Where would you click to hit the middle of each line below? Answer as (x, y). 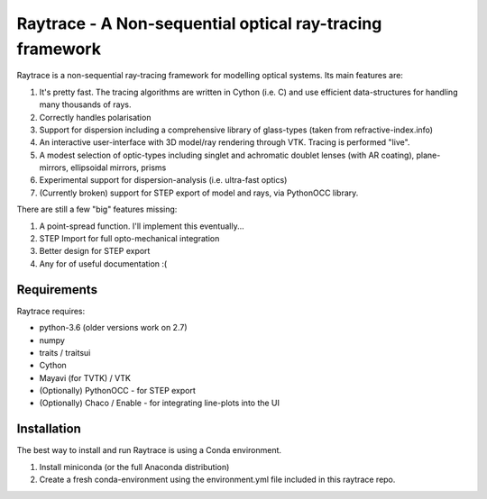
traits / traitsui (65, 352)
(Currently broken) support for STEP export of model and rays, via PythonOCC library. (199, 193)
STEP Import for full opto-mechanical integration (129, 239)
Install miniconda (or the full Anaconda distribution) (134, 467)
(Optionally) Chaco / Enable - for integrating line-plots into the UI (159, 403)
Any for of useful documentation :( (103, 263)
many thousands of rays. (85, 104)
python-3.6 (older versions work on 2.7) (114, 328)
